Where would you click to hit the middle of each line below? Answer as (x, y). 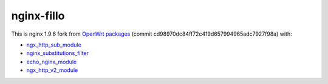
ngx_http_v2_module (52, 70)
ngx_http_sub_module (54, 45)
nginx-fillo (38, 16)
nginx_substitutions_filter (58, 53)
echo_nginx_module (52, 62)
